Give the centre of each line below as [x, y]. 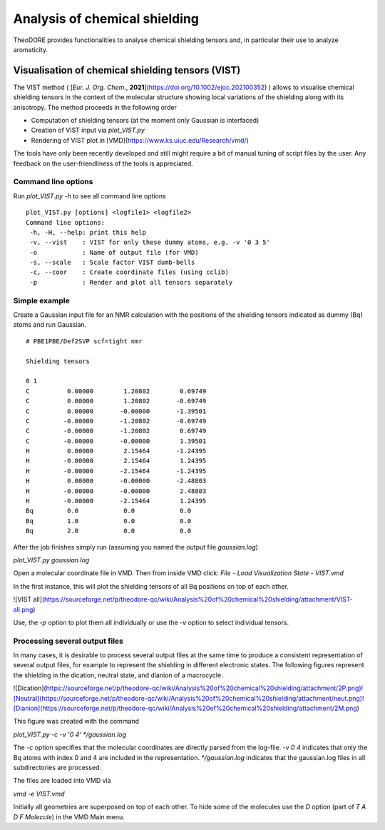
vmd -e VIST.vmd [39, 794]
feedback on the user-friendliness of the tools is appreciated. [103, 163]
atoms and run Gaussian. [50, 325]
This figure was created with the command [76, 722]
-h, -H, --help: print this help [88, 232]
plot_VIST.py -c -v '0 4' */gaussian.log [70, 734]
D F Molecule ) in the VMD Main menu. [69, 816]
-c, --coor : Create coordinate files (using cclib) [129, 272]
